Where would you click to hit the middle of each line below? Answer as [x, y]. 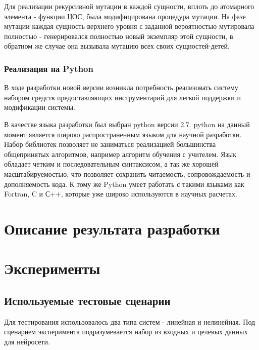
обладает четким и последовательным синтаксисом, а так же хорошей [111, 164]
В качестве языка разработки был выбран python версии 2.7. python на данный [127, 124]
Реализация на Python [49, 68]
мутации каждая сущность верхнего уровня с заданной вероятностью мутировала [129, 26]
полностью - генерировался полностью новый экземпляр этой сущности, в [119, 36]
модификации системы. [40, 107]
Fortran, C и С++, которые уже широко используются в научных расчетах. [121, 194]
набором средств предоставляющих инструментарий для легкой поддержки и [122, 97]
